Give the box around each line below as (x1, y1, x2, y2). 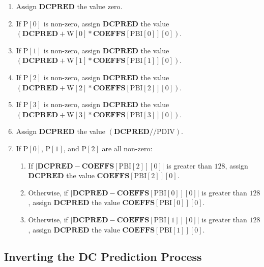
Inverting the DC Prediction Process (4, 249, 202, 264)
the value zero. (77, 1, 123, 11)
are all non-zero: (102, 143, 153, 153)
